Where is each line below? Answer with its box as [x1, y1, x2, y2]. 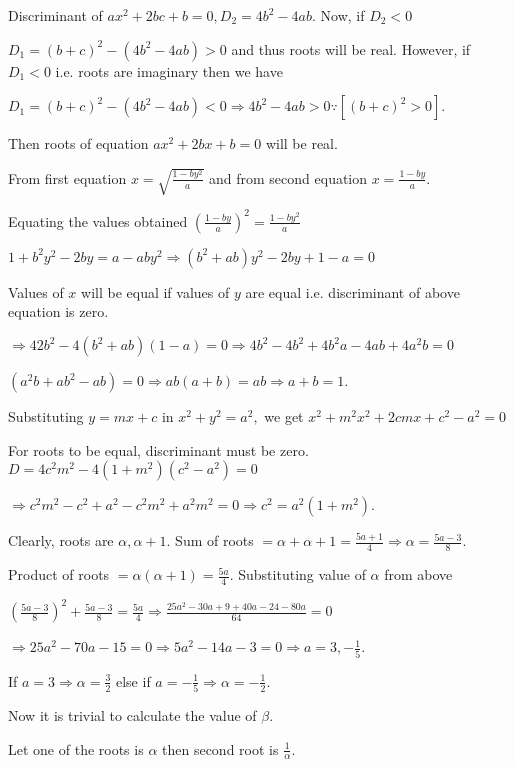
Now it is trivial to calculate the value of [8, 704, 257, 725]
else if [115, 670, 151, 691]
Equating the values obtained [8, 210, 188, 231]
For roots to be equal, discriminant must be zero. [8, 439, 309, 460]
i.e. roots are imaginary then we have [55, 60, 283, 81]
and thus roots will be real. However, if [231, 38, 471, 59]
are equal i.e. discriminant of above [245, 281, 460, 302]
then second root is [162, 738, 279, 759]
